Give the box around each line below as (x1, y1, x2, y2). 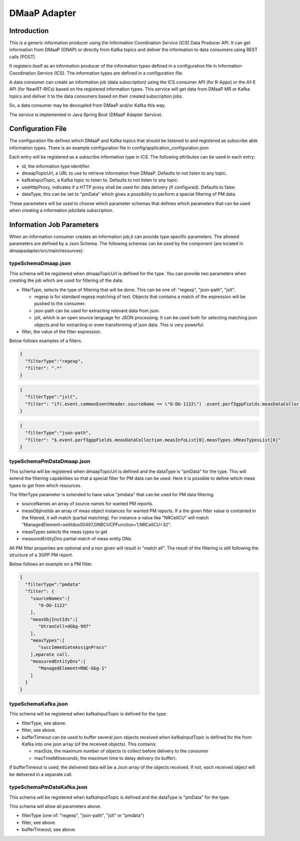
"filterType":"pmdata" (25, 581, 81, 587)
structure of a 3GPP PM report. (9, 552, 73, 558)
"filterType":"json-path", (25, 430, 91, 436)
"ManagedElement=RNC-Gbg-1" (38, 665, 107, 671)
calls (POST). (9, 54, 36, 60)
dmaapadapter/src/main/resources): (9, 248, 84, 254)
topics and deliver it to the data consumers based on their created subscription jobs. (9, 93, 183, 99)
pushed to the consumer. (34, 301, 86, 307)
